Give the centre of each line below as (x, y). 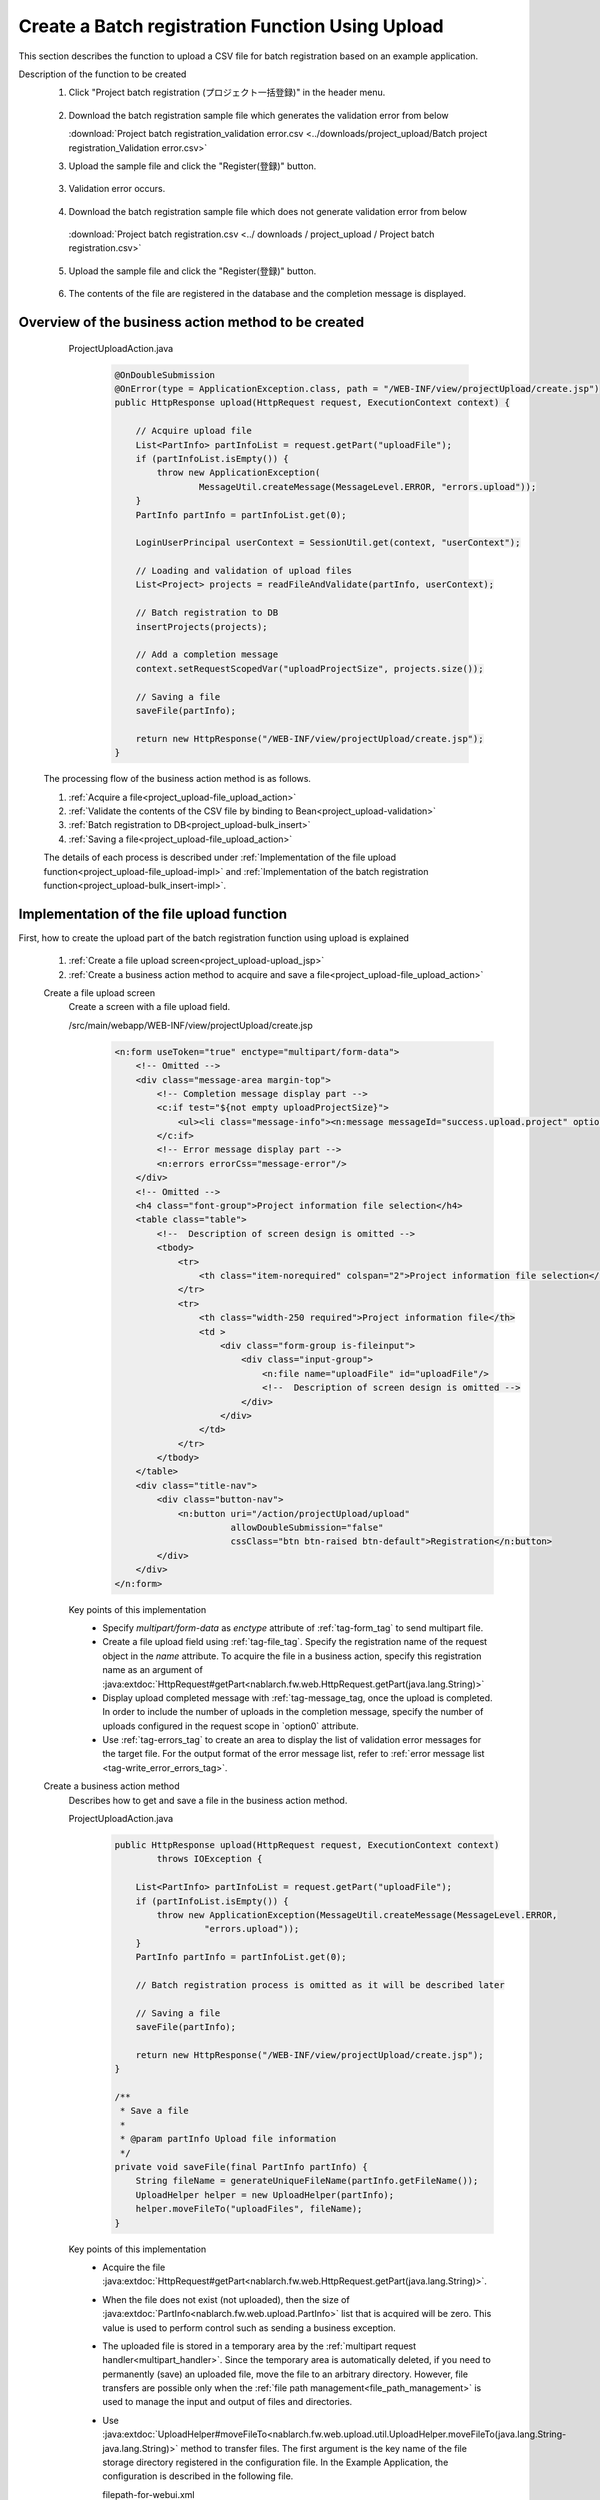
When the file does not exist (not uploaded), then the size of (226, 2299)
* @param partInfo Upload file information (228, 2139)
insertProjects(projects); (202, 626)
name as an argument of (153, 1670)
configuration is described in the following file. (198, 2476)
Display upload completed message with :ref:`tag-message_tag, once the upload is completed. (298, 1697)
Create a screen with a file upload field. (149, 1007)
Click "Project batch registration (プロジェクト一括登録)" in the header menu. (227, 92)
